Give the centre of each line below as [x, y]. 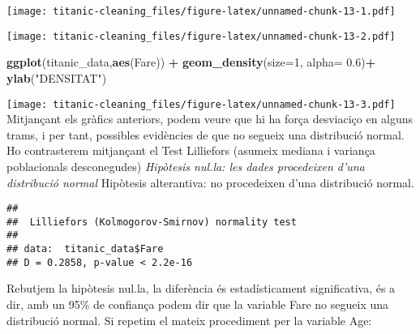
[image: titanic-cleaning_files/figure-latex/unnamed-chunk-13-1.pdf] [201, 11]
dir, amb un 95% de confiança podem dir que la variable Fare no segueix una [198, 304]
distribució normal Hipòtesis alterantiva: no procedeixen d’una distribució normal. [210, 182]
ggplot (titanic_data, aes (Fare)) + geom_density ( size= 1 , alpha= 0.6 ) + [191, 62]
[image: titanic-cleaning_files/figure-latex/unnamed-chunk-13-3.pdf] [201, 104]
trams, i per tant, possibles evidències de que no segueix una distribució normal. [206, 134]
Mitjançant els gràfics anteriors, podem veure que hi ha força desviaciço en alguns [210, 119]
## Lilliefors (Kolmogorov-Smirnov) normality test [152, 222]
